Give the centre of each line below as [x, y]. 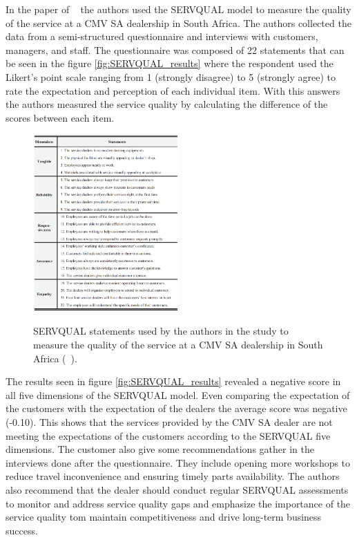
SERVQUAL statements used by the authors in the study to [161, 331]
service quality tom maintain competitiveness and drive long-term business [164, 517]
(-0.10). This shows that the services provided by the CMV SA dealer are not [169, 421]
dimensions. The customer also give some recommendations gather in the [160, 449]
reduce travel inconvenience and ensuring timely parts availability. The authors [173, 476]
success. [22, 530]
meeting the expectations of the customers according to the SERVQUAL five [168, 435]
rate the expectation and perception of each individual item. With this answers [173, 90]
